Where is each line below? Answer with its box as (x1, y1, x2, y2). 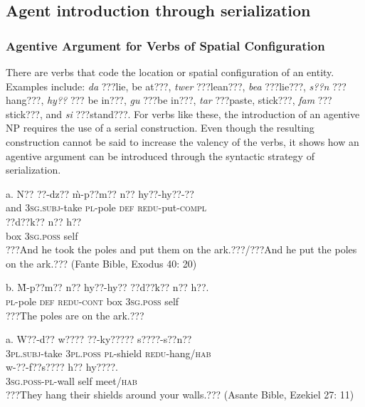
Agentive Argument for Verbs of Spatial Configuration (6, 36, 325, 54)
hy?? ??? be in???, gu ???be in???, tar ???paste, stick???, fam (46, 92, 315, 107)
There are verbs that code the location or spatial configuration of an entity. (6, 65, 334, 79)
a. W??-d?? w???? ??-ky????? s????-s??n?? (6, 332, 192, 347)
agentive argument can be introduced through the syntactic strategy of (6, 148, 314, 163)
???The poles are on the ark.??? (6, 307, 144, 322)
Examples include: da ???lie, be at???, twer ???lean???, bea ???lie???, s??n (6, 78, 329, 93)
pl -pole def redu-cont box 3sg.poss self (6, 293, 179, 308)
